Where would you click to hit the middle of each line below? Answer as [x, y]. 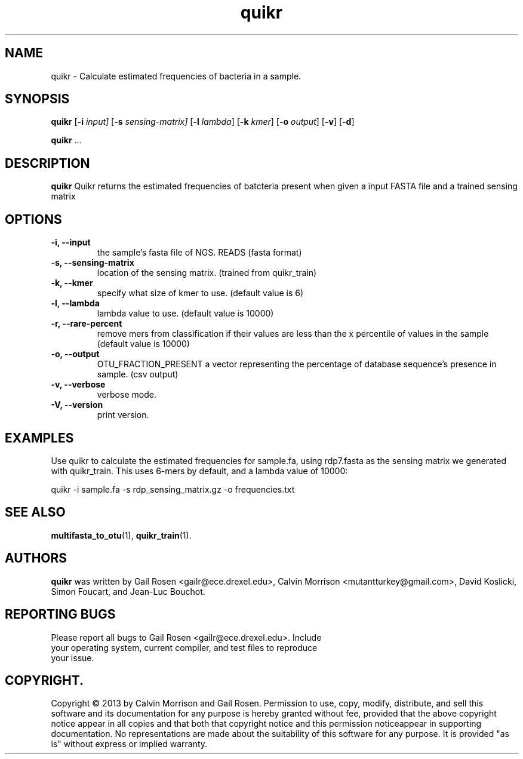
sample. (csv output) [138, 374]
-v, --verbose [78, 385]
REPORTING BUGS [60, 614]
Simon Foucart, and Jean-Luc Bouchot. [128, 591]
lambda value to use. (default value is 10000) [185, 314]
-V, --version [77, 405]
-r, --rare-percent [87, 324]
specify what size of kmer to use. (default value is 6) [200, 293]
